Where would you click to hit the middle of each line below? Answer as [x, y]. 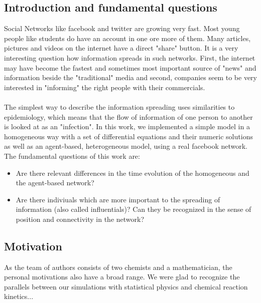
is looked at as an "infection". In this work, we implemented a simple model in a [127, 126]
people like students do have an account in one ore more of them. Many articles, [127, 38]
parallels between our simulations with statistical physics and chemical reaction [126, 286]
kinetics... [19, 296]
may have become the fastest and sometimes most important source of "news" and [130, 67]
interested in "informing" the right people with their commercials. [105, 87]
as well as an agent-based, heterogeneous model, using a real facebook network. [126, 146]
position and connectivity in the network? [80, 219]
